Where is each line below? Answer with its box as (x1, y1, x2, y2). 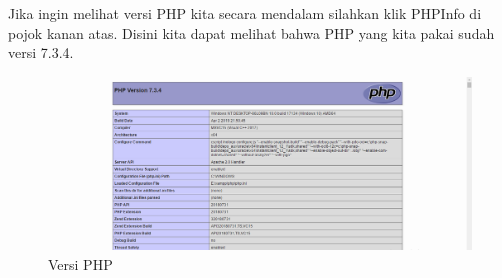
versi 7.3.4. (8, 42, 74, 63)
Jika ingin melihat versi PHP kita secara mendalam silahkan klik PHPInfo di (8, 3, 482, 23)
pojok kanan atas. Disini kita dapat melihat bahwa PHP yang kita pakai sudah (8, 22, 495, 43)
